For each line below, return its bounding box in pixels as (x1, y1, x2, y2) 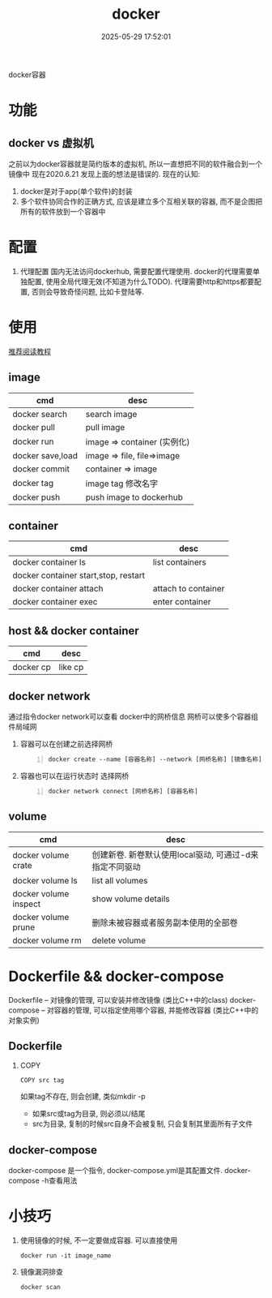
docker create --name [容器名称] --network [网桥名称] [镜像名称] (48, 755, 262, 763)
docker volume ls (12, 875, 79, 886)
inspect (12, 898, 41, 909)
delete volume (91, 935, 146, 946)
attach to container (152, 583, 225, 595)
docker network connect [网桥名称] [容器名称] (48, 787, 198, 795)
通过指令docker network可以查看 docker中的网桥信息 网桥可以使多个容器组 (8, 711, 259, 722)
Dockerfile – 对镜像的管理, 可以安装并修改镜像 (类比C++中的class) (8, 995, 228, 1004)
